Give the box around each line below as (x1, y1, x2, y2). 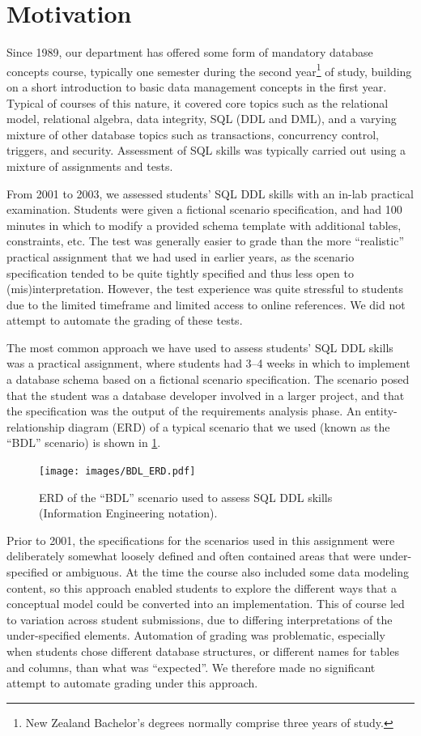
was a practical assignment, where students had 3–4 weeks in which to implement (6, 355, 410, 372)
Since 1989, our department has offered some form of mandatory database (6, 44, 373, 61)
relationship (6, 418, 65, 435)
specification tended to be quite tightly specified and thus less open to (6, 264, 354, 281)
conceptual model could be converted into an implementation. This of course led (6, 595, 405, 612)
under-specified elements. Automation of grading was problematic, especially (6, 627, 385, 644)
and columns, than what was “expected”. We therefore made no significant (6, 658, 376, 675)
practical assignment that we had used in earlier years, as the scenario (6, 248, 355, 265)
